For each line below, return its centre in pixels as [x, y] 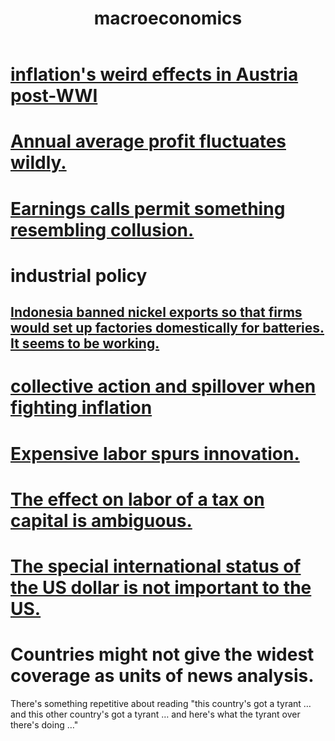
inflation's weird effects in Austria [154, 74]
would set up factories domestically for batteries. [167, 328]
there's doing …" [44, 724]
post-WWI [54, 96]
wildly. [38, 163]
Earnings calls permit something [148, 208]
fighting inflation [81, 408]
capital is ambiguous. [101, 520]
